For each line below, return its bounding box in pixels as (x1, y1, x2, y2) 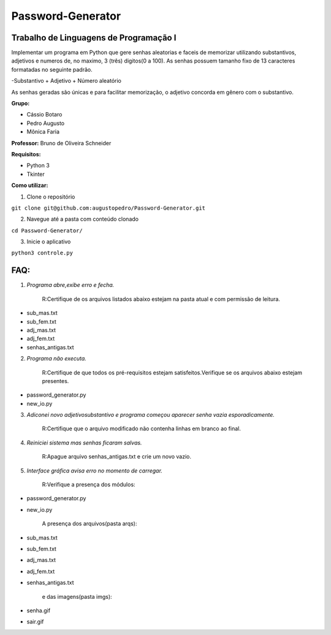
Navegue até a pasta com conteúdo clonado (26, 215, 139, 223)
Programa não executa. (26, 355, 87, 362)
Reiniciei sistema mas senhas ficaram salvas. (26, 439, 142, 446)
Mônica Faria (26, 128, 60, 135)
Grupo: (11, 100, 30, 107)
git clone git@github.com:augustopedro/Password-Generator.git (11, 204, 205, 211)
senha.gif (26, 607, 51, 614)
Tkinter (26, 170, 45, 178)
